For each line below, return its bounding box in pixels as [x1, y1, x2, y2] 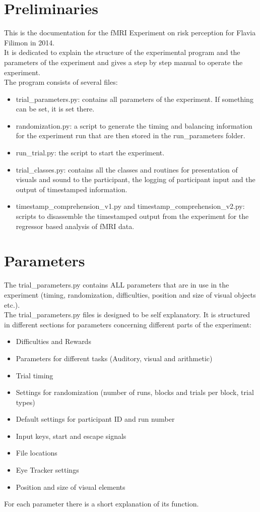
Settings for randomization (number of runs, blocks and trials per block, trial [16, 387, 254, 397]
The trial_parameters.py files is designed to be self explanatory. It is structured [4, 309, 250, 320]
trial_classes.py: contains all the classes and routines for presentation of [16, 164, 238, 175]
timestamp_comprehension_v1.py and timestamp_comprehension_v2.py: [16, 201, 245, 211]
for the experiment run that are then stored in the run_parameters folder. [16, 130, 245, 141]
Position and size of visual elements [16, 481, 125, 492]
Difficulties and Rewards [16, 336, 91, 347]
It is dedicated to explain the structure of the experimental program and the [4, 47, 240, 58]
